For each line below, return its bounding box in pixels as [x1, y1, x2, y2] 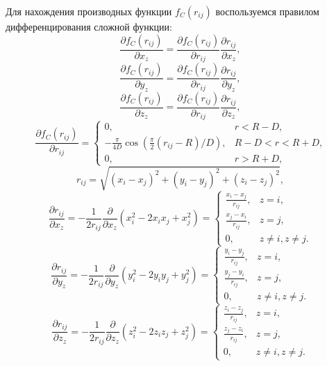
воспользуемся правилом [215, 4, 319, 18]
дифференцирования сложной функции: [6, 19, 172, 33]
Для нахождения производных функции [6, 4, 172, 18]
